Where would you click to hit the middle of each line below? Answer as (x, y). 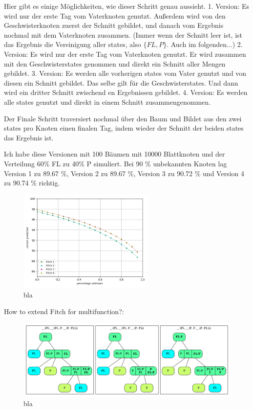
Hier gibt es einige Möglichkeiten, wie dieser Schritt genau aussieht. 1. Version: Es (127, 6)
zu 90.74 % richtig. (32, 183)
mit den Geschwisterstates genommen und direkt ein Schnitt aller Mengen (115, 63)
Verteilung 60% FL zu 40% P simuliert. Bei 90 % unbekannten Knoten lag (116, 163)
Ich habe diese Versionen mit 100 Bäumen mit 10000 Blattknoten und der (115, 154)
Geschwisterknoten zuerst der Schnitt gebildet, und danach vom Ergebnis (114, 25)
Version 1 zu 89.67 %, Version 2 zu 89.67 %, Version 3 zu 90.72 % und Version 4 (124, 173)
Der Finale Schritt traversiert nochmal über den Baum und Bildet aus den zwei (123, 118)
